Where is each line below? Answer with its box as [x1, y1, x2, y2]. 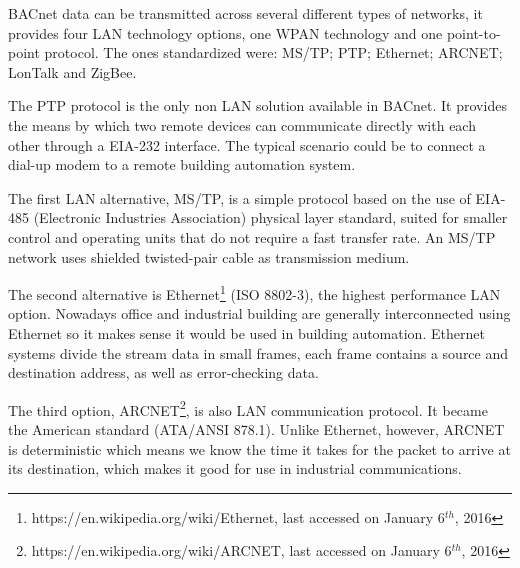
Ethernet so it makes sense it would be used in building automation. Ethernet [8, 322, 485, 343]
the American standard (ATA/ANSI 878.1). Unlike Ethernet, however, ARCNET [8, 419, 505, 439]
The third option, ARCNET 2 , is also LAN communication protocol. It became [8, 396, 488, 420]
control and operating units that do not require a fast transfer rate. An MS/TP [8, 226, 496, 247]
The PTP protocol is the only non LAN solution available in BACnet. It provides [8, 95, 507, 116]
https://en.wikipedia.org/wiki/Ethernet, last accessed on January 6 [31, 506, 445, 527]
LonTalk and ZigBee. [8, 61, 137, 82]
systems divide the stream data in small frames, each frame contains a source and [8, 342, 509, 363]
